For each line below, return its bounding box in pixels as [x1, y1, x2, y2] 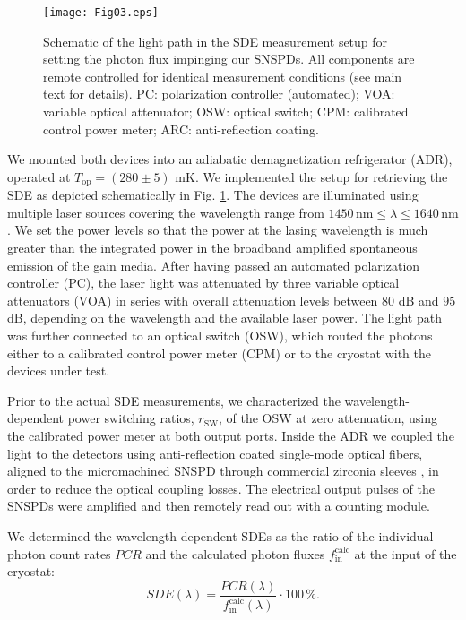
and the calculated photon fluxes [145, 544, 325, 563]
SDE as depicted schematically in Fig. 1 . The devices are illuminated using [7, 185, 419, 204]
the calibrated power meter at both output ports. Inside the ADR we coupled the [7, 426, 454, 444]
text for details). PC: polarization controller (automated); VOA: [43, 84, 395, 103]
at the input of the [354, 544, 457, 563]
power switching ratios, [67, 409, 194, 427]
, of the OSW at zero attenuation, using [219, 409, 437, 427]
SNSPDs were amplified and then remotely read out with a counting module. [7, 496, 430, 515]
